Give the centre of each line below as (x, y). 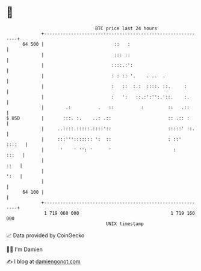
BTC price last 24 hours (126, 28)
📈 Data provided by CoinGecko (45, 235)
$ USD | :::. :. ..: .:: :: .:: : (98, 118)
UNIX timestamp (125, 224)
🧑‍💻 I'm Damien (25, 249)
